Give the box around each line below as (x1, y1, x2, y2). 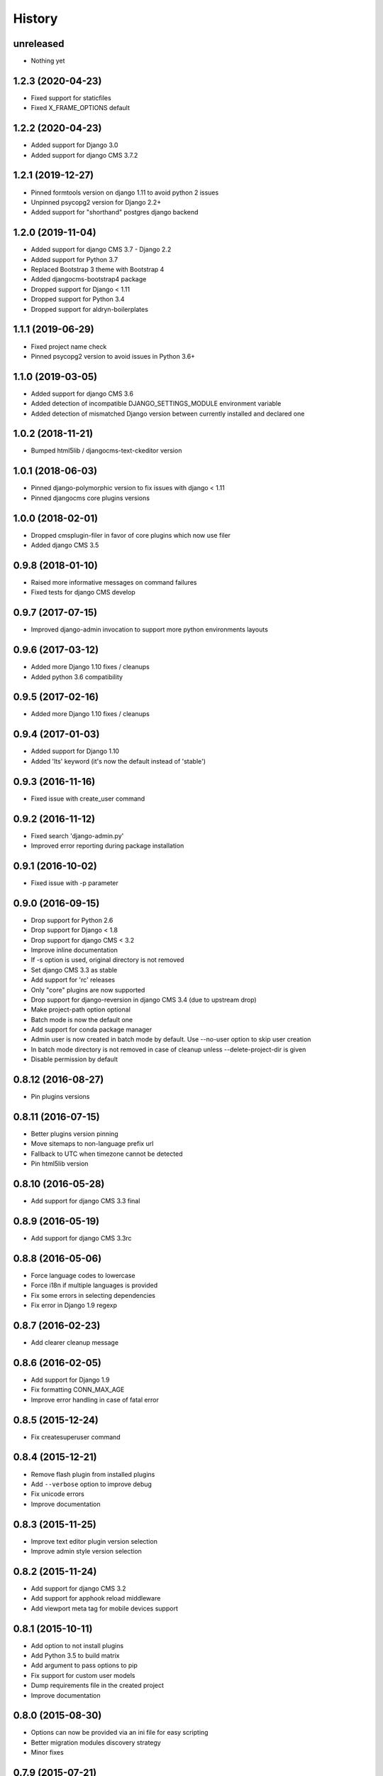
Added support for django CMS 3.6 (30, 389, 134, 398)
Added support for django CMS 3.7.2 (30, 151, 138, 159)
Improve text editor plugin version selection (30, 1537, 157, 1545)
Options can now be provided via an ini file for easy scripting (30, 1728, 209, 1737)
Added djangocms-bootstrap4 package (30, 275, 147, 283)
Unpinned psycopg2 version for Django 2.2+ (30, 197, 162, 206)
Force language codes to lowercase (30, 1271, 135, 1279)
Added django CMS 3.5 (30, 541, 99, 550)
